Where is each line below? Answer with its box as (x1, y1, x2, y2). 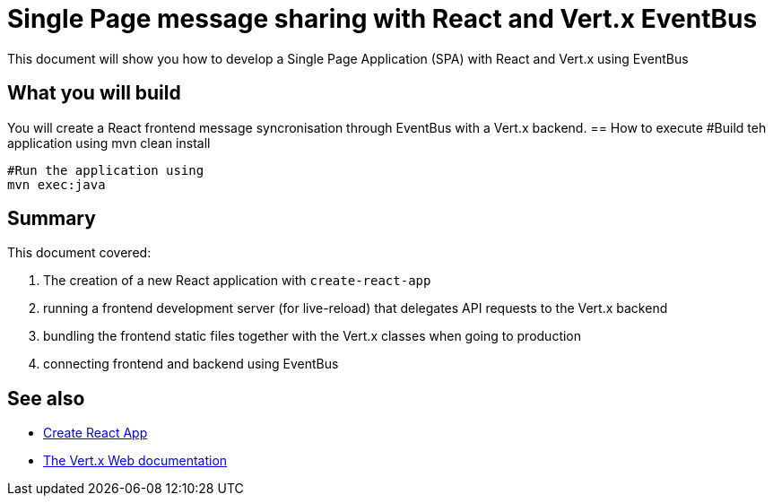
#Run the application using (7, 162, 204, 178)
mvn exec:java (7, 177, 106, 192)
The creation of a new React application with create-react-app (43, 273, 431, 289)
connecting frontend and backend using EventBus (43, 356, 339, 372)
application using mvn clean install (7, 134, 211, 151)
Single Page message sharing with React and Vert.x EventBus (7, 4, 758, 34)
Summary (7, 207, 96, 230)
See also (7, 386, 85, 410)
